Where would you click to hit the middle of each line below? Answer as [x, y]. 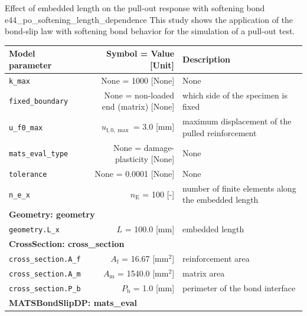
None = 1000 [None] [138, 80]
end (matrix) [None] [138, 106]
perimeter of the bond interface [239, 287]
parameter [30, 65]
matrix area [204, 273]
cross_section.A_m [45, 274]
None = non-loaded [139, 95]
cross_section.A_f [45, 259]
